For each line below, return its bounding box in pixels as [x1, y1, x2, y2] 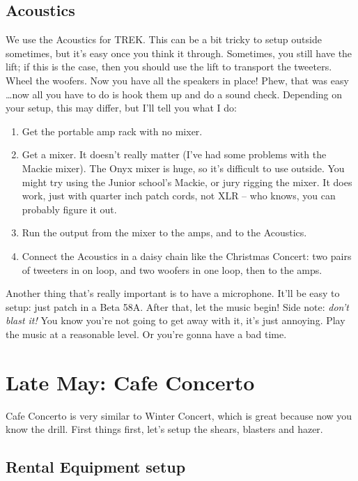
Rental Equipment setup [6, 456, 186, 478]
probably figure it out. [22, 201, 117, 216]
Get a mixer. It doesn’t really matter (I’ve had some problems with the [22, 147, 327, 162]
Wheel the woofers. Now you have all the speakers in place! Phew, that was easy [6, 72, 349, 87]
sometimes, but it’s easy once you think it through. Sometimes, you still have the [6, 45, 352, 60]
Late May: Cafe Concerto [6, 367, 255, 396]
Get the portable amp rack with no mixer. [22, 123, 203, 138]
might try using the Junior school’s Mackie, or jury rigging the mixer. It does [22, 174, 352, 189]
